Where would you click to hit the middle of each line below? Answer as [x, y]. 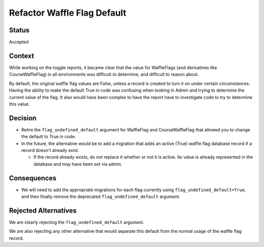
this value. [20, 104]
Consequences [33, 178]
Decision [23, 118]
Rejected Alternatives [43, 210]
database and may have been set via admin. [78, 164]
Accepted [19, 42]
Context [22, 56]
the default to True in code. [49, 137]
